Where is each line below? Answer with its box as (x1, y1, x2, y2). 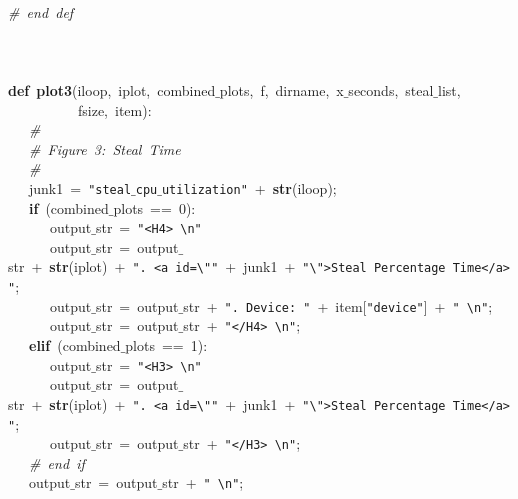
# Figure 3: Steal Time (29, 138, 181, 159)
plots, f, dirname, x (219, 79, 344, 100)
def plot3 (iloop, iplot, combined (8, 79, 216, 100)
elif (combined (29, 335, 121, 356)
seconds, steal (348, 79, 434, 100)
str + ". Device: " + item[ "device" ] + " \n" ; (183, 295, 493, 316)
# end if (29, 452, 85, 473)
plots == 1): (125, 335, 208, 356)
